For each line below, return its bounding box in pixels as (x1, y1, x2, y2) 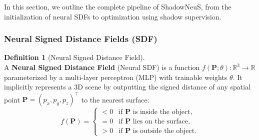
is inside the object (132, 108, 190, 115)
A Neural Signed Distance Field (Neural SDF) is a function (4, 62, 200, 72)
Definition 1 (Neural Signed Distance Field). (4, 52, 145, 62)
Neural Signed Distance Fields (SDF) (4, 32, 157, 45)
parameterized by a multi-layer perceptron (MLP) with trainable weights (4, 71, 227, 82)
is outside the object (132, 127, 195, 134)
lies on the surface (132, 117, 188, 125)
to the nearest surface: (81, 94, 149, 104)
